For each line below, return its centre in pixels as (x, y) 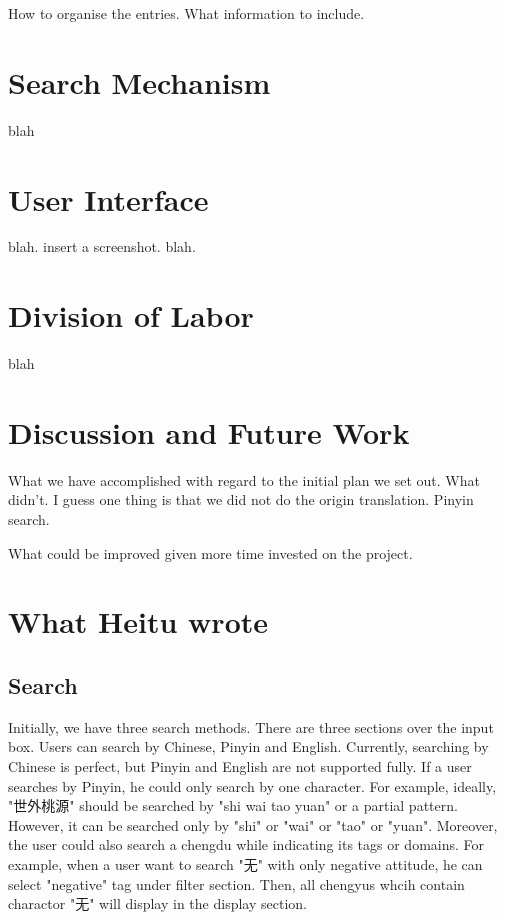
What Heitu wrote (138, 621)
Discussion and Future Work (209, 431)
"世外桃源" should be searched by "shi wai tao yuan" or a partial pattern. (233, 805)
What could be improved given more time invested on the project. (210, 552)
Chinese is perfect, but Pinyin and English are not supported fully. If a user (240, 766)
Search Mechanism (139, 81)
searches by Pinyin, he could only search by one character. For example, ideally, (252, 785)
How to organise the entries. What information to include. (186, 13)
